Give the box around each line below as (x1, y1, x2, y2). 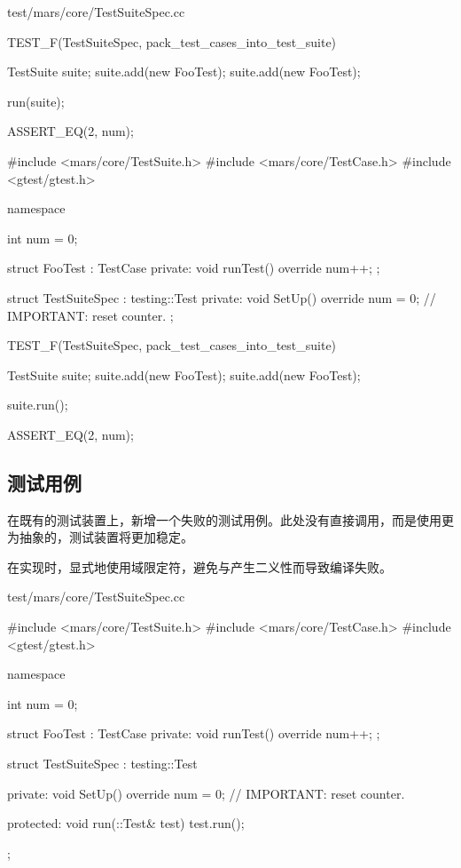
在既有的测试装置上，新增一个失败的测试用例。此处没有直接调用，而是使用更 (7, 510, 454, 529)
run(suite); (7, 92, 65, 110)
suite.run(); (7, 395, 68, 414)
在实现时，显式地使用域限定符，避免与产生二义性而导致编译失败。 (7, 557, 392, 576)
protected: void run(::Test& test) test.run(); (7, 814, 245, 832)
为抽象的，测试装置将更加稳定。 (7, 528, 193, 546)
